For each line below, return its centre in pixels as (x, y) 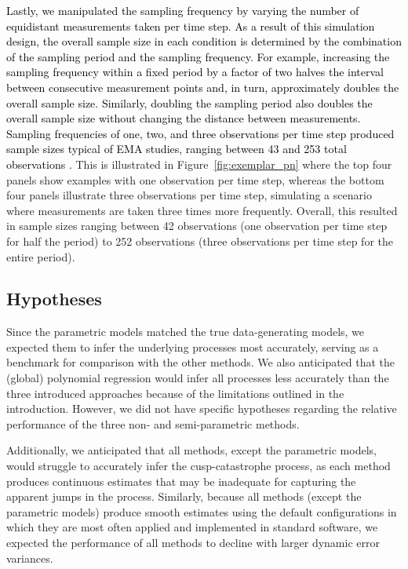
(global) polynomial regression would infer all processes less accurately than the (198, 378)
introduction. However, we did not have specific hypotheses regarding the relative (202, 409)
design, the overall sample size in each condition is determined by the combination (204, 41)
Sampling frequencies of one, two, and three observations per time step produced (200, 133)
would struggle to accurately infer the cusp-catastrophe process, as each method (199, 466)
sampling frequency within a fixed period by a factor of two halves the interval (195, 72)
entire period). (41, 256)
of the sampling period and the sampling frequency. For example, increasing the (198, 56)
